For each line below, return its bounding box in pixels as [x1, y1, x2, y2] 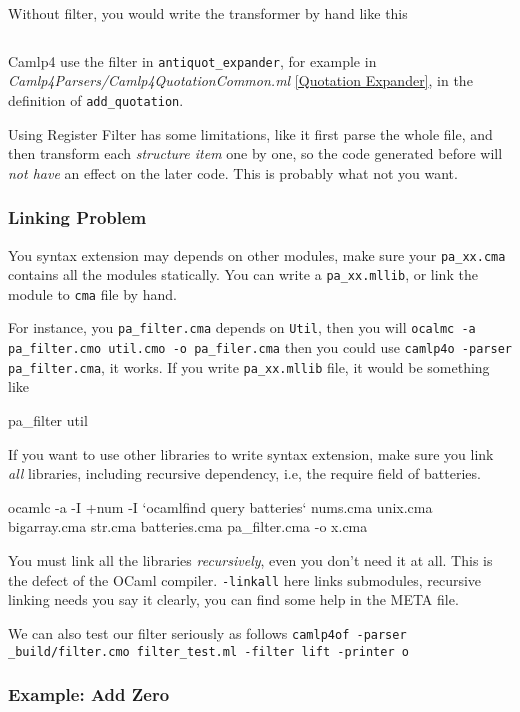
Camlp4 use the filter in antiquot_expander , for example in [8, 50, 377, 71]
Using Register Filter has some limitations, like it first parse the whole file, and [8, 123, 493, 144]
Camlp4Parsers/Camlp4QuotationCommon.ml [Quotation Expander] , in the [8, 70, 473, 91]
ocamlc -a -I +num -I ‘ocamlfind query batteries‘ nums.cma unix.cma [8, 496, 433, 517]
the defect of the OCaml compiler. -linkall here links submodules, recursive [8, 569, 482, 590]
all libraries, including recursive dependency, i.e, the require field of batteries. [8, 463, 481, 484]
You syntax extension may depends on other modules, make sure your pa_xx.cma [8, 244, 506, 265]
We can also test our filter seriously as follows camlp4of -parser [8, 622, 407, 643]
